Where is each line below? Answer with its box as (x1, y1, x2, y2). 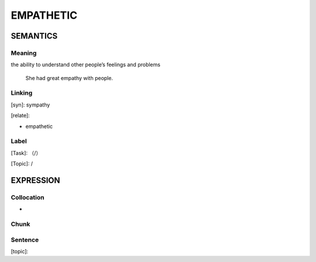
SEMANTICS (11, 31, 58, 41)
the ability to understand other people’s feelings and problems (11, 61, 161, 68)
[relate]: (11, 112, 30, 119)
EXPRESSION (11, 175, 60, 185)
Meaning (11, 49, 37, 57)
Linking (11, 89, 33, 97)
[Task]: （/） (11, 149, 42, 156)
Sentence (11, 236, 39, 244)
